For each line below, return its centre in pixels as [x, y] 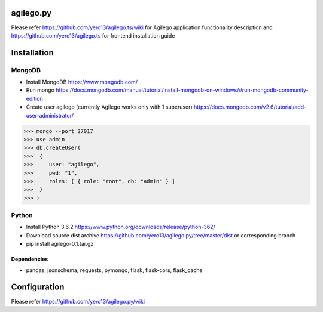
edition [34, 98]
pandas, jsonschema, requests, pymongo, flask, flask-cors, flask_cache [114, 270]
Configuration [38, 287]
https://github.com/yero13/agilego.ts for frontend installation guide [93, 35]
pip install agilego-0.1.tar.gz [60, 244]
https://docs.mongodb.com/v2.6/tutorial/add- [250, 107]
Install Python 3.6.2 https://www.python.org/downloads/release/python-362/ [121, 227]
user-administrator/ [50, 115]
